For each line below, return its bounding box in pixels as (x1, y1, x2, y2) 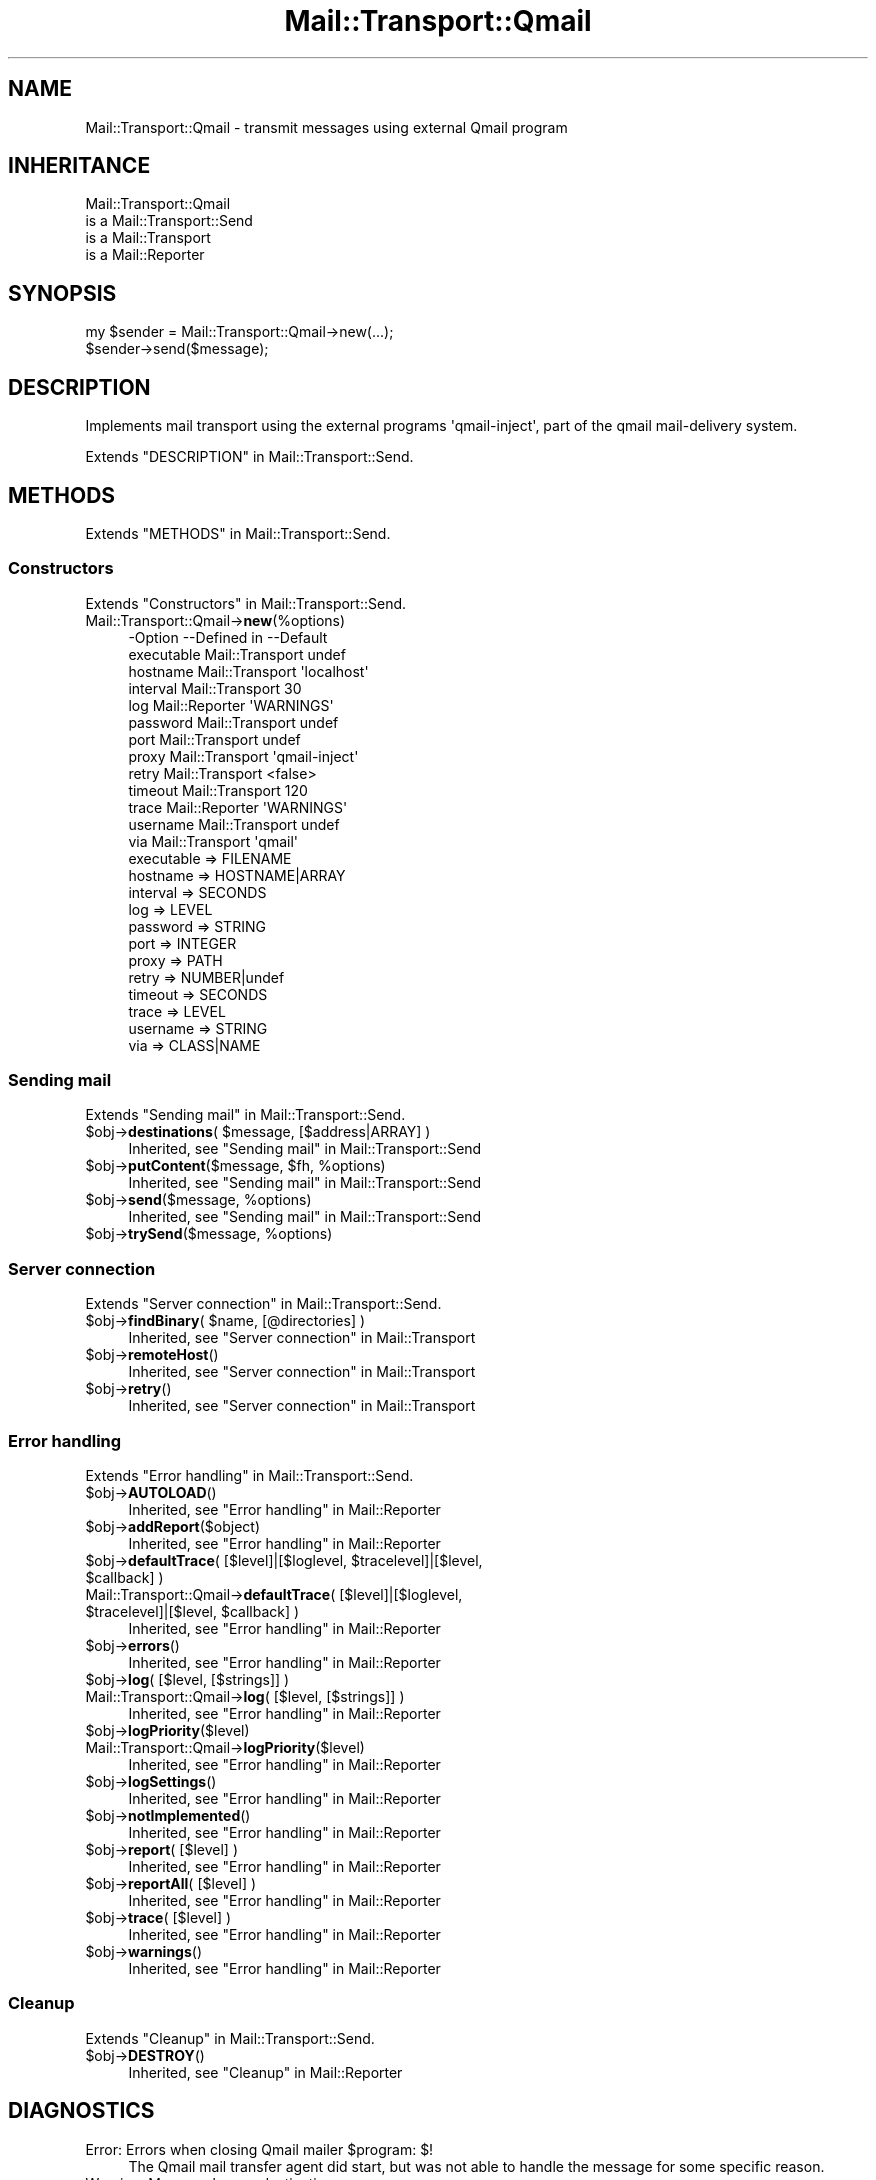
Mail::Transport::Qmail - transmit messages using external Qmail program (85, 118, 568, 136)
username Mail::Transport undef (128, 815, 340, 833)
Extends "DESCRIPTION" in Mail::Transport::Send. (85, 448, 414, 466)
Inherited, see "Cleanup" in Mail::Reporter (128, 2063, 403, 2081)
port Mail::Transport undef (128, 730, 301, 748)
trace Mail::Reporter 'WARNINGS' (128, 798, 348, 816)
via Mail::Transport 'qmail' (128, 832, 299, 850)
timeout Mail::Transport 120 (128, 781, 308, 799)
